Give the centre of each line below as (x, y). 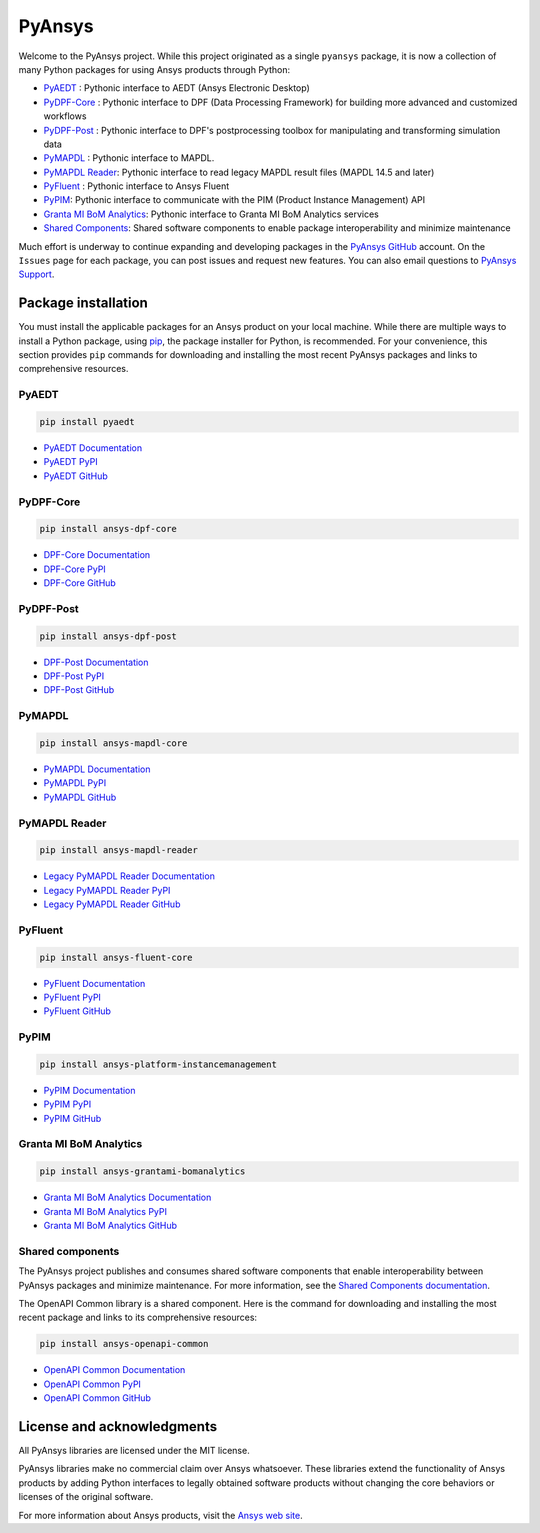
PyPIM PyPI (67, 1104)
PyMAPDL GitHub (80, 797)
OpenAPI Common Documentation (114, 1370)
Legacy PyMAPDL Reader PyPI (107, 890)
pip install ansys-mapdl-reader (119, 850)
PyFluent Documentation (94, 983)
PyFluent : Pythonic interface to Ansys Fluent (136, 186)
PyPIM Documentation (89, 1090)
